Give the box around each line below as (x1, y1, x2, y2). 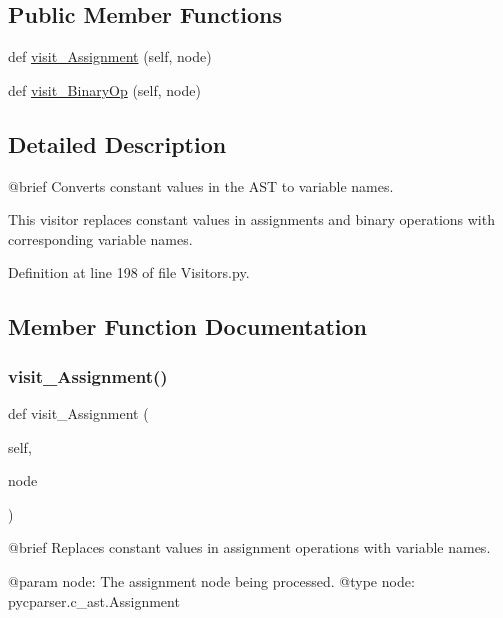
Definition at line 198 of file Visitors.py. (8, 262, 250, 283)
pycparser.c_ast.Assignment (8, 590, 180, 611)
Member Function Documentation (8, 311, 368, 342)
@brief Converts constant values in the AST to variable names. (8, 175, 394, 196)
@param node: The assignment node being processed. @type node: (8, 570, 415, 591)
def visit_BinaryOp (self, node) (8, 79, 201, 100)
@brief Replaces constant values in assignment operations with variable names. (8, 537, 491, 558)
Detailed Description (8, 128, 227, 159)
